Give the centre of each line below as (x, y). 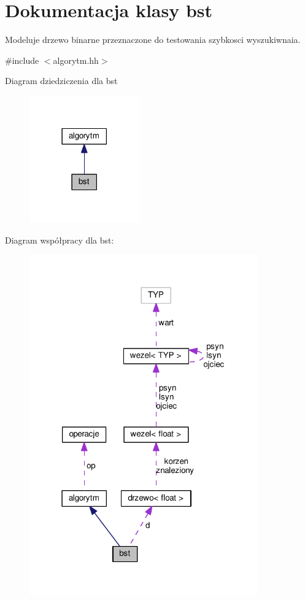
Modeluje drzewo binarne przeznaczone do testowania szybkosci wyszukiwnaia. (153, 40)
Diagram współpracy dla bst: (60, 240)
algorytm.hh (76, 60)
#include (22, 60)
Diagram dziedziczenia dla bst (61, 81)
